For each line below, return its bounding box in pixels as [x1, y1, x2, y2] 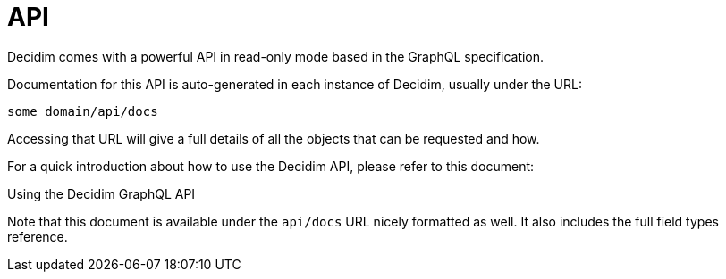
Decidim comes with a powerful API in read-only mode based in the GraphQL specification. [7, 48, 544, 64]
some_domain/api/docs [7, 103, 158, 119]
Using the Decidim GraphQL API [7, 185, 196, 201]
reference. [7, 228, 68, 244]
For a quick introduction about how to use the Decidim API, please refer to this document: [7, 158, 535, 174]
